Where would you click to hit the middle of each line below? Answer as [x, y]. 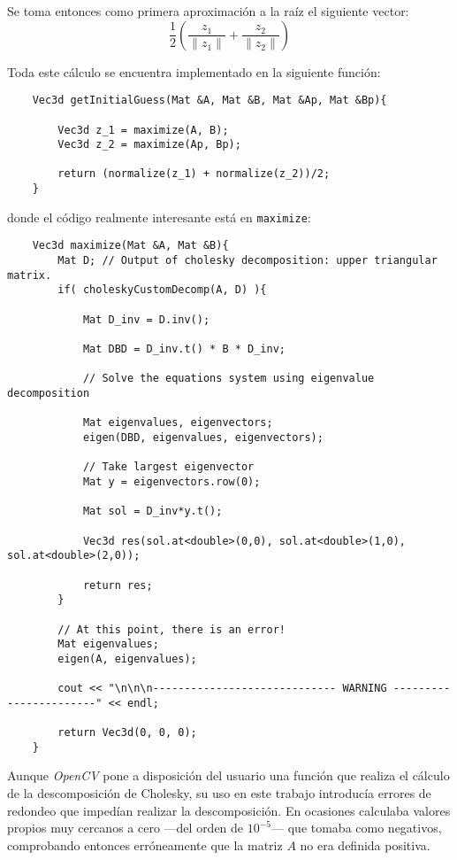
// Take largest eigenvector [168, 467]
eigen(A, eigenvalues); [127, 659]
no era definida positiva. [365, 845]
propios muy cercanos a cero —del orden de [126, 828]
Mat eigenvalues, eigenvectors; [178, 423]
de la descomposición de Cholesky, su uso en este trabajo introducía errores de [219, 793]
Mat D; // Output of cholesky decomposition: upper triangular [248, 261]
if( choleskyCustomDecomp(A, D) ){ [162, 290]
